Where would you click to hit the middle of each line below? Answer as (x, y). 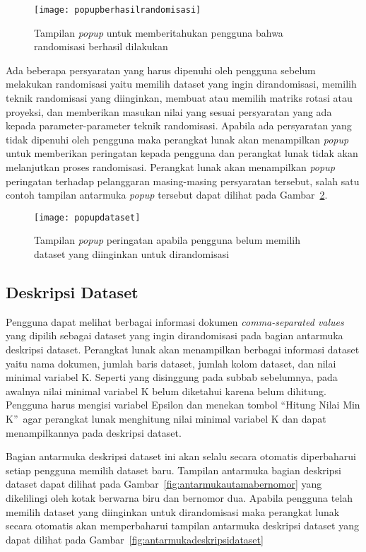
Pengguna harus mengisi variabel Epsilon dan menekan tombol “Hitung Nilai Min (183, 405)
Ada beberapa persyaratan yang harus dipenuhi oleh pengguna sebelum (161, 70)
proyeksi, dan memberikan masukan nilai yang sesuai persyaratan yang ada (169, 111)
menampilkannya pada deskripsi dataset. (94, 432)
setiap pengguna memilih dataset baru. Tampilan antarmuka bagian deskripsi (173, 470)
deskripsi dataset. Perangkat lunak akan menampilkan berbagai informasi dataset (183, 350)
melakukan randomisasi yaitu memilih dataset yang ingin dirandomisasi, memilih (181, 84)
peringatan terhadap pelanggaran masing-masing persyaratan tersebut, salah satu (183, 181)
